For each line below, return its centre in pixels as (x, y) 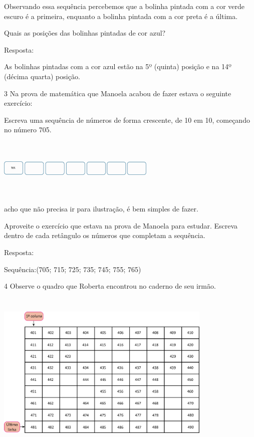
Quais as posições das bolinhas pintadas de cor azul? (85, 33)
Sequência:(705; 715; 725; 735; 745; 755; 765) (73, 269)
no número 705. (28, 130)
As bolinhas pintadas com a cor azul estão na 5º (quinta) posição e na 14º (118, 66)
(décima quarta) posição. (42, 76)
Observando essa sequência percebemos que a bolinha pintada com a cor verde (124, 6)
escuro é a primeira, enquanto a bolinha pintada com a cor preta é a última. (121, 16)
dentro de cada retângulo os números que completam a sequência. (105, 235)
